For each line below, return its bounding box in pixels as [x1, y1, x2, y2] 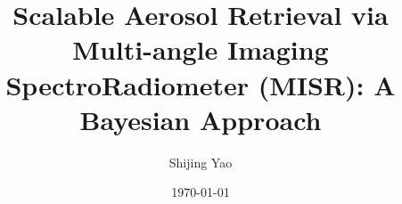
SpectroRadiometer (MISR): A [5, 66, 396, 102]
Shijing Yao [168, 152, 233, 171]
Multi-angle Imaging [72, 31, 329, 68]
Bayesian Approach [79, 101, 322, 137]
